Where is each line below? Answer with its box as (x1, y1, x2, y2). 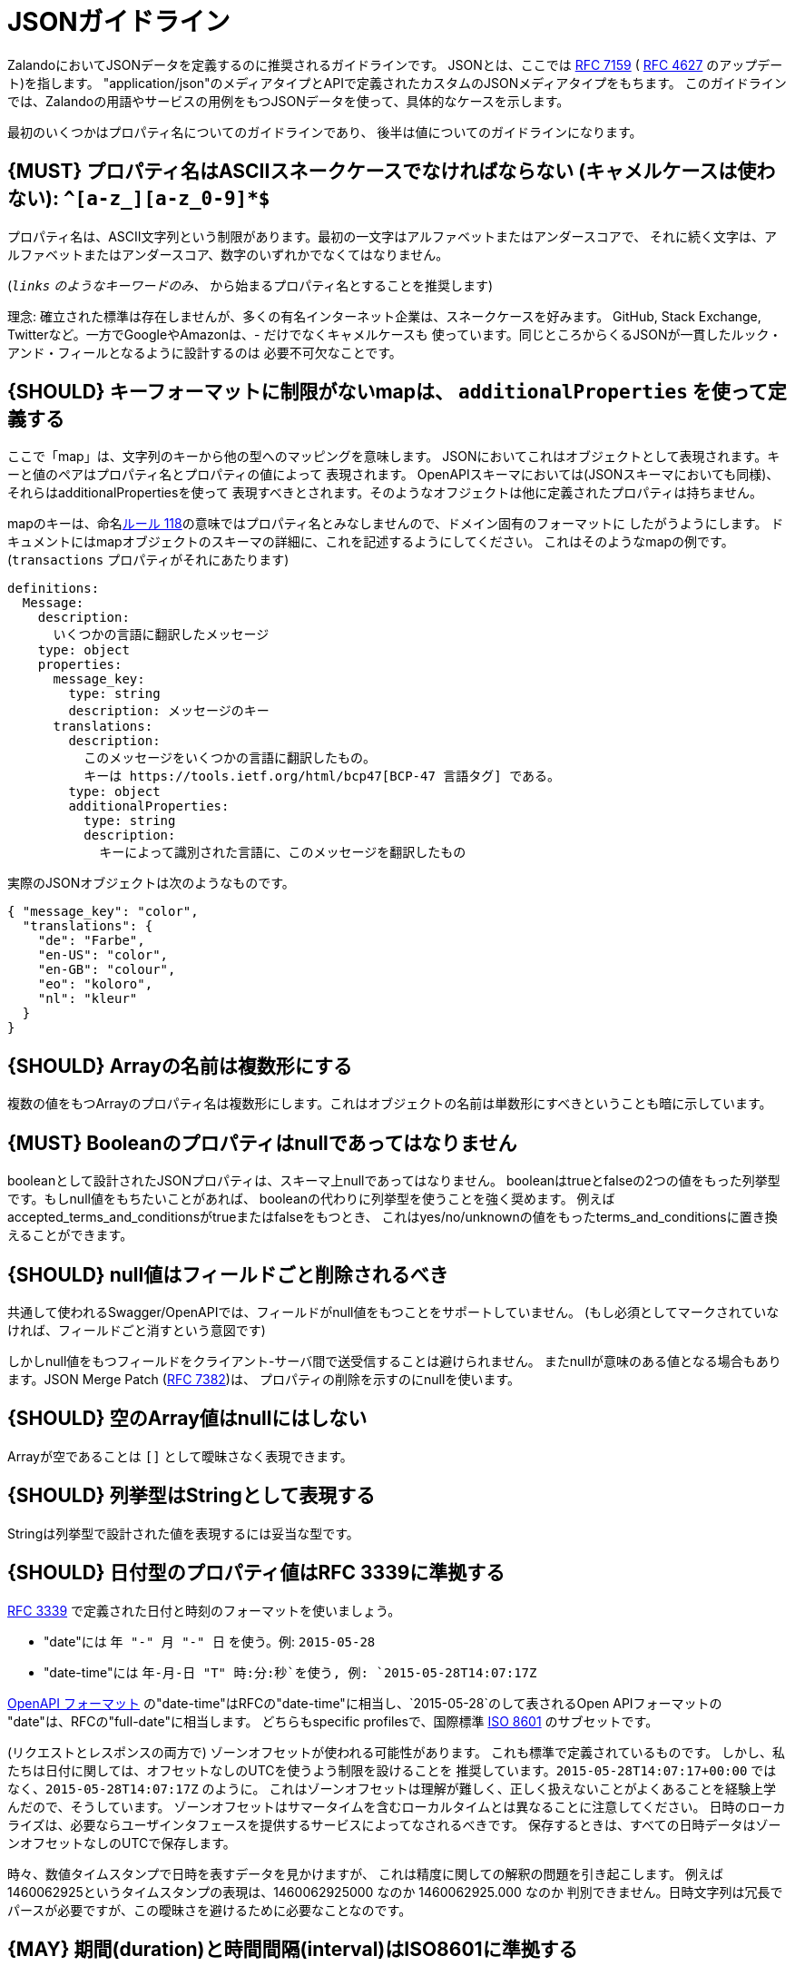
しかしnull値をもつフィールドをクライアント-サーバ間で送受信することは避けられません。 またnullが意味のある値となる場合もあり (7, 1352, 781, 1369)
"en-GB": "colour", (37, 962, 176, 978)
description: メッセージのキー (68, 703, 270, 719)
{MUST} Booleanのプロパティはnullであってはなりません (7, 1131, 517, 1155)
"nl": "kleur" (37, 991, 138, 1007)
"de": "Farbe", (37, 933, 145, 949)
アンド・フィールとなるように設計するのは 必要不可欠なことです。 (7, 344, 402, 360)
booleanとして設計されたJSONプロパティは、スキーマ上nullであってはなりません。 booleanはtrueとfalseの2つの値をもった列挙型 (7, 1173, 780, 1189)
